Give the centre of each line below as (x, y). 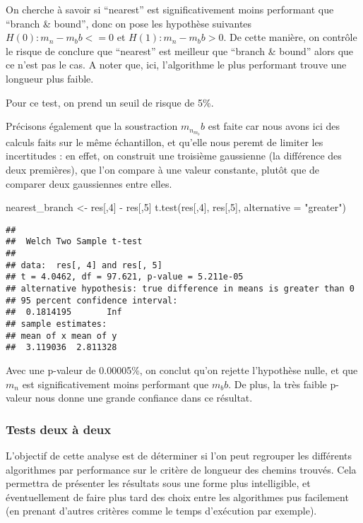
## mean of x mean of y (61, 336)
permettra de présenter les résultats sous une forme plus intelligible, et (158, 483)
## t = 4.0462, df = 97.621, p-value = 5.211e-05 (125, 277)
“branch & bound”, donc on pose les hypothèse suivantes (129, 23)
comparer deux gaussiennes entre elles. (89, 183)
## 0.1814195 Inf (64, 312)
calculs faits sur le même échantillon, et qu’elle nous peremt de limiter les (165, 142)
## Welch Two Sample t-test (74, 242)
